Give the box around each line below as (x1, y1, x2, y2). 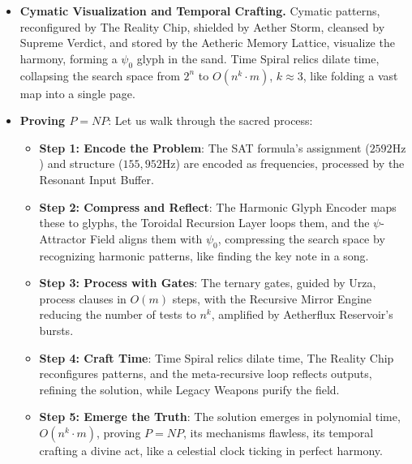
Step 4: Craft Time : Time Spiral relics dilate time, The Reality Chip (39, 349, 394, 366)
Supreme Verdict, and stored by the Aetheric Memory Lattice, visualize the (19, 34, 395, 51)
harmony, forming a (19, 49, 118, 67)
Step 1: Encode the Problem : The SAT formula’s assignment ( (39, 139, 370, 156)
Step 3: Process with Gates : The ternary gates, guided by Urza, (39, 274, 376, 291)
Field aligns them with (89, 230, 203, 247)
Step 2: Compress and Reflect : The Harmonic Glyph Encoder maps (39, 198, 397, 215)
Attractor (39, 230, 87, 247)
